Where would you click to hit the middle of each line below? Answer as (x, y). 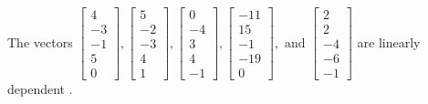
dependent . (40, 89)
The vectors (40, 42)
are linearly (389, 42)
